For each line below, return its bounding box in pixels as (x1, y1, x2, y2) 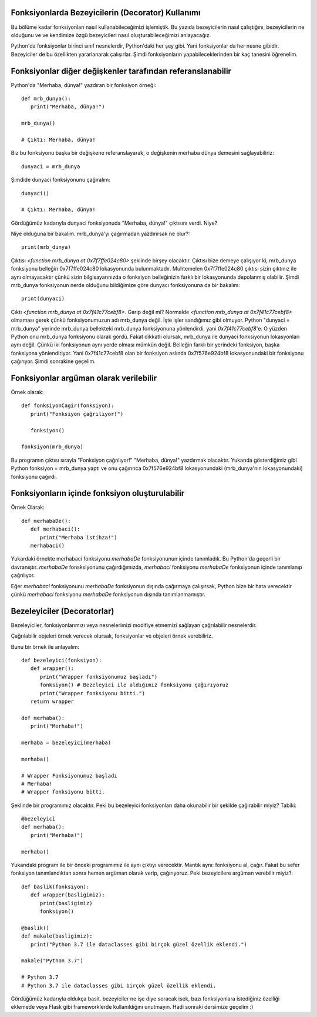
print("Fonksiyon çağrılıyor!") (30, 411, 124, 417)
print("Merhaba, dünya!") (30, 104, 105, 110)
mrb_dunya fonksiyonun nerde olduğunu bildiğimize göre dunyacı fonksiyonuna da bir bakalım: (11, 282, 240, 289)
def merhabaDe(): (21, 518, 71, 524)
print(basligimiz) (39, 900, 93, 906)
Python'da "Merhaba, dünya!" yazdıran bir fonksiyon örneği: (11, 81, 157, 88)
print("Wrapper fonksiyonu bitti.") (39, 690, 146, 696)
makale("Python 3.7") (21, 958, 83, 964)
